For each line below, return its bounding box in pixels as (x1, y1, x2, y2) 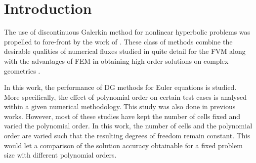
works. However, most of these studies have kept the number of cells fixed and (4, 111, 241, 121)
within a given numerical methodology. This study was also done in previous (4, 101, 236, 112)
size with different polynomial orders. (4, 150, 117, 160)
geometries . (4, 65, 41, 76)
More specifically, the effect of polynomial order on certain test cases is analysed (4, 91, 247, 102)
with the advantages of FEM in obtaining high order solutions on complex (4, 55, 229, 66)
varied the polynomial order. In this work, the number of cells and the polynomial (4, 121, 253, 131)
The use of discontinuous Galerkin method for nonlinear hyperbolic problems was (4, 27, 251, 37)
